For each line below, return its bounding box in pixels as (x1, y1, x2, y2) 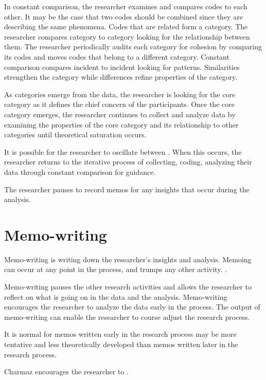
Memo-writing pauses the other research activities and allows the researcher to (4, 281, 252, 292)
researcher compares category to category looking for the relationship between (4, 31, 250, 42)
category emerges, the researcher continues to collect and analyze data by (4, 108, 236, 119)
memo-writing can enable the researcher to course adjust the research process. (4, 311, 250, 322)
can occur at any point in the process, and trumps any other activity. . (4, 264, 227, 275)
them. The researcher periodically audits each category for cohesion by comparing (4, 41, 262, 52)
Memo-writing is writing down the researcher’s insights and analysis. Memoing (4, 254, 252, 264)
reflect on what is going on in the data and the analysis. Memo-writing (4, 291, 227, 302)
